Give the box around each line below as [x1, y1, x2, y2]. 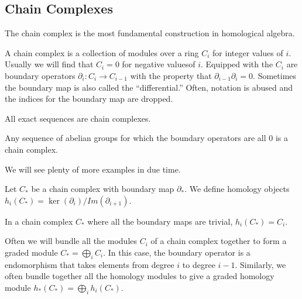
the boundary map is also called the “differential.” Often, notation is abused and [5, 81, 293, 93]
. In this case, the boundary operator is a [103, 246, 250, 258]
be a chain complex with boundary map [31, 183, 174, 195]
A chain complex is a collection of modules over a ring [5, 46, 199, 59]
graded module [5, 246, 58, 258]
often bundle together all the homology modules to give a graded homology [5, 270, 274, 282]
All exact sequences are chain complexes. [5, 112, 151, 124]
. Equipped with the [201, 58, 273, 70]
